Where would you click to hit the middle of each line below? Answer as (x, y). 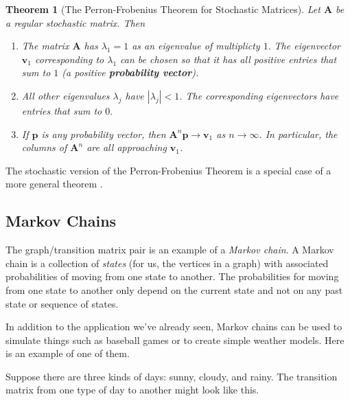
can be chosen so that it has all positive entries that (229, 59)
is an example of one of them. (68, 353)
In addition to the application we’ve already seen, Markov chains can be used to (174, 326)
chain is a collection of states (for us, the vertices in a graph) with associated (167, 263)
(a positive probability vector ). (130, 72)
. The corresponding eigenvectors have (259, 95)
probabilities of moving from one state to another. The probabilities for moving (172, 276)
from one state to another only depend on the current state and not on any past (174, 289)
